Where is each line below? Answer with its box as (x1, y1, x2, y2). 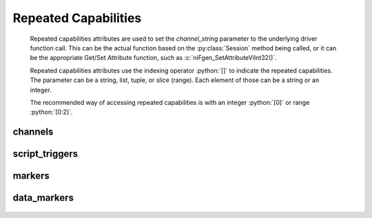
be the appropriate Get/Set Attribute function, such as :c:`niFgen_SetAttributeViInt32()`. (30, 54, 277, 62)
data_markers (12, 192, 74, 204)
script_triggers (12, 148, 79, 160)
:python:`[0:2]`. (30, 108, 73, 117)
